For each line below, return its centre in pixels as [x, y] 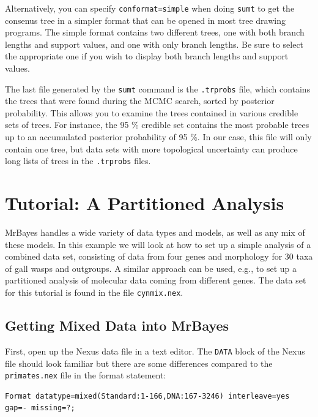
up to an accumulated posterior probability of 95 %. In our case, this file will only [158, 137]
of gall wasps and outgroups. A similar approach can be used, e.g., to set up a [151, 268]
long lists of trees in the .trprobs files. [78, 161]
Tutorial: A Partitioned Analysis [145, 203]
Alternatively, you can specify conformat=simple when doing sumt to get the [150, 8]
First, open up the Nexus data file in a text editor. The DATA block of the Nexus [155, 351]
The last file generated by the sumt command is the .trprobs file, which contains [158, 88]
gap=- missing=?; [40, 408]
